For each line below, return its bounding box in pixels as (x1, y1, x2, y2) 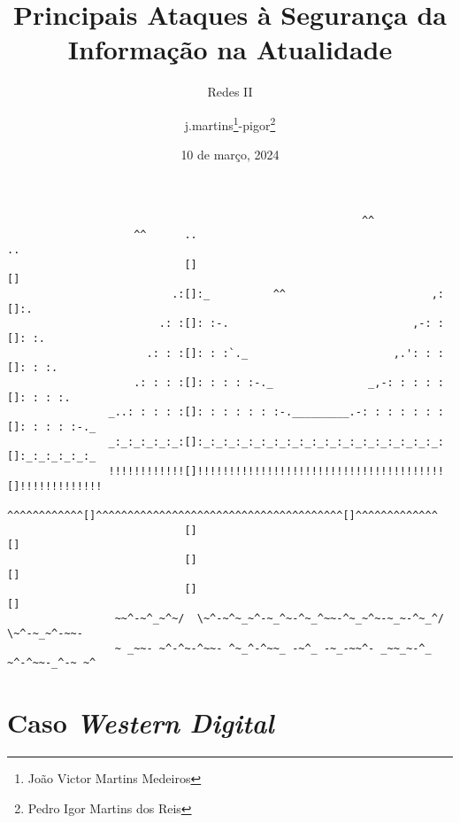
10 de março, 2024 (180, 145, 280, 164)
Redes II (207, 82, 253, 101)
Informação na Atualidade (67, 31, 393, 67)
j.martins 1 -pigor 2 (184, 113, 276, 134)
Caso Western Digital (7, 704, 274, 741)
